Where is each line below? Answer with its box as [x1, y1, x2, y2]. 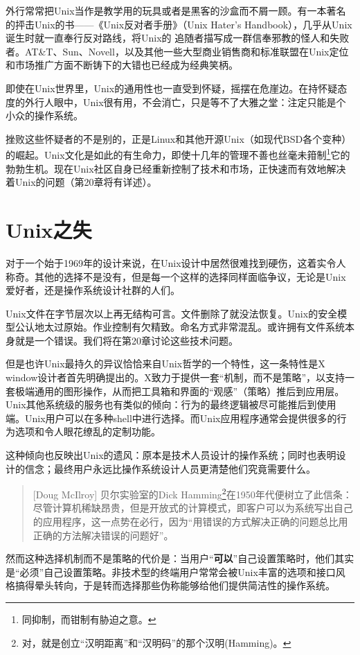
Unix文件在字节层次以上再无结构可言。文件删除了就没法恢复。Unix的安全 [6, 306, 338, 320]
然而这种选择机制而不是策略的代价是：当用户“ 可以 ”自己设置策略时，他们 [6, 551, 335, 566]
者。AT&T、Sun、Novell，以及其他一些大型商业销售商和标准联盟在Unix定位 [6, 44, 349, 58]
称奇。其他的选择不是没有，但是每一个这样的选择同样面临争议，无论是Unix [6, 269, 346, 283]
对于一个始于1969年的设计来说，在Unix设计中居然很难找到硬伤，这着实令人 [6, 255, 346, 270]
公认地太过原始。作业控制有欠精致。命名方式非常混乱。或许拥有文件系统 [15, 320, 345, 334]
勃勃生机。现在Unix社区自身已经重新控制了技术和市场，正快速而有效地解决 [6, 161, 346, 175]
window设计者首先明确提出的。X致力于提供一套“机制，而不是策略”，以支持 [6, 370, 345, 385]
